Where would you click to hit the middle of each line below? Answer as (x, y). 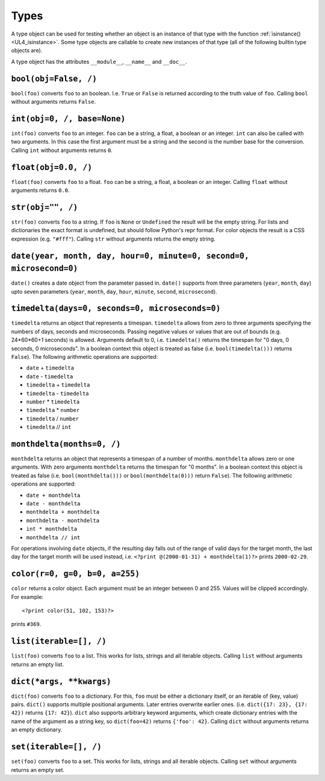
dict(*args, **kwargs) (61, 681)
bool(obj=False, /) (54, 79)
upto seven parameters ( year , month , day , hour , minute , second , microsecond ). (114, 291)
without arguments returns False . (54, 102)
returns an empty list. (38, 664)
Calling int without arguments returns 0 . (62, 150)
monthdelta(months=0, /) (66, 444)
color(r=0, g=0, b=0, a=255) (76, 574)
